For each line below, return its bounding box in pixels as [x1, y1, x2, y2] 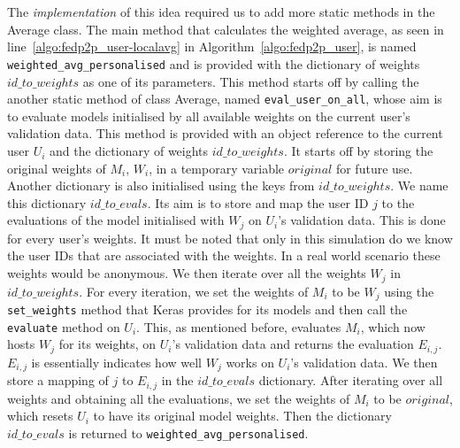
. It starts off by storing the [283, 142, 433, 160]
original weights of [7, 158, 106, 177]
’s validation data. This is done [278, 211, 446, 229]
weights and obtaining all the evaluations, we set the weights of [7, 389, 350, 407]
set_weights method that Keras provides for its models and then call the [7, 299, 408, 318]
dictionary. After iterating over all [258, 371, 443, 390]
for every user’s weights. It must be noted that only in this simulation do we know [7, 228, 453, 247]
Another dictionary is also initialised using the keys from [7, 176, 315, 195]
